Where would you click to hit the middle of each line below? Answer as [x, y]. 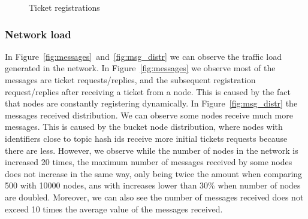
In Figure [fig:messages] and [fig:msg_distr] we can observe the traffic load [144, 56]
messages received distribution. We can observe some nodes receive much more [149, 115]
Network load [38, 34]
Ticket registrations [64, 7]
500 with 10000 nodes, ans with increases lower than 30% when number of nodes [153, 185]
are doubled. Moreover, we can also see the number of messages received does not [154, 197]
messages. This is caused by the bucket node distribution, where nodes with [144, 127]
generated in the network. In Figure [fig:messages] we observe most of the [140, 68]
